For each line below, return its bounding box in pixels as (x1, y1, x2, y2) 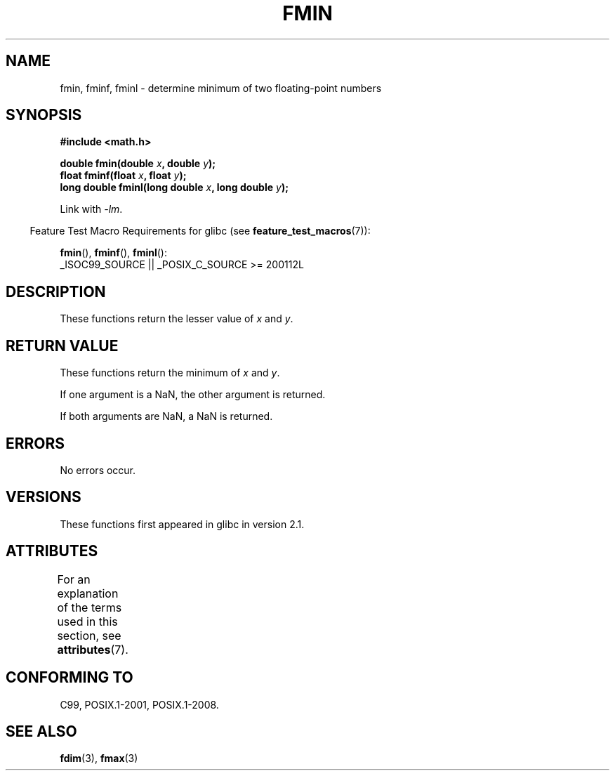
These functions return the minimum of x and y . (60, 367, 280, 379)
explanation (57, 586, 119, 600)
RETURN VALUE (6, 336, 119, 355)
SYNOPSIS (6, 106, 82, 124)
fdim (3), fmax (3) (60, 752, 138, 765)
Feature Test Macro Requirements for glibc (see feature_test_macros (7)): (29, 225, 371, 237)
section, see (57, 628, 121, 643)
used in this (57, 614, 118, 629)
